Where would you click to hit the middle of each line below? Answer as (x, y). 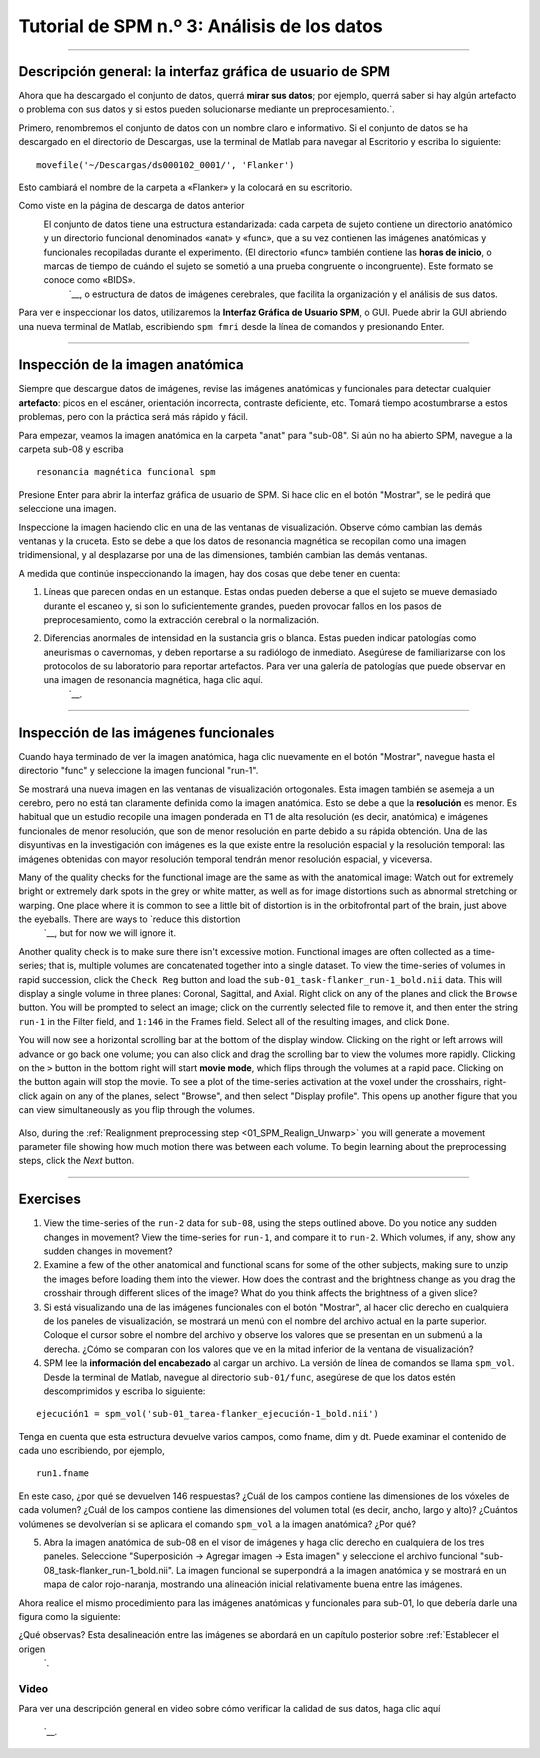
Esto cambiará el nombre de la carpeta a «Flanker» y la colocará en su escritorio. (185, 187)
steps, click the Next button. (76, 1161)
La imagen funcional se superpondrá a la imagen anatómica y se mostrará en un (341, 1570)
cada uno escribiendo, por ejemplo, (91, 1451)
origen (32, 1649)
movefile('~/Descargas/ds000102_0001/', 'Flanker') (165, 164)
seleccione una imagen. (67, 509)
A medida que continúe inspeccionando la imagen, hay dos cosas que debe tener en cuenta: (209, 573)
